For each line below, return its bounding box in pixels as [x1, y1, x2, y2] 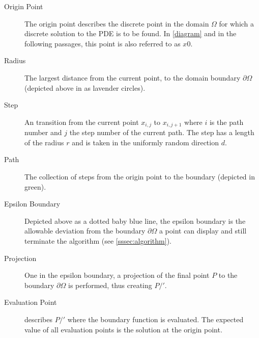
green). [24, 181, 46, 192]
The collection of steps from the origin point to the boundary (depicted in [24, 171, 255, 181]
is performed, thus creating [68, 279, 152, 290]
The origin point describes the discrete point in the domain [24, 18, 209, 29]
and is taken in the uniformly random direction [72, 137, 219, 147]
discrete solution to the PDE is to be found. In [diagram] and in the [24, 28, 237, 39]
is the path [209, 116, 244, 127]
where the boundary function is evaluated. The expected [67, 314, 244, 324]
